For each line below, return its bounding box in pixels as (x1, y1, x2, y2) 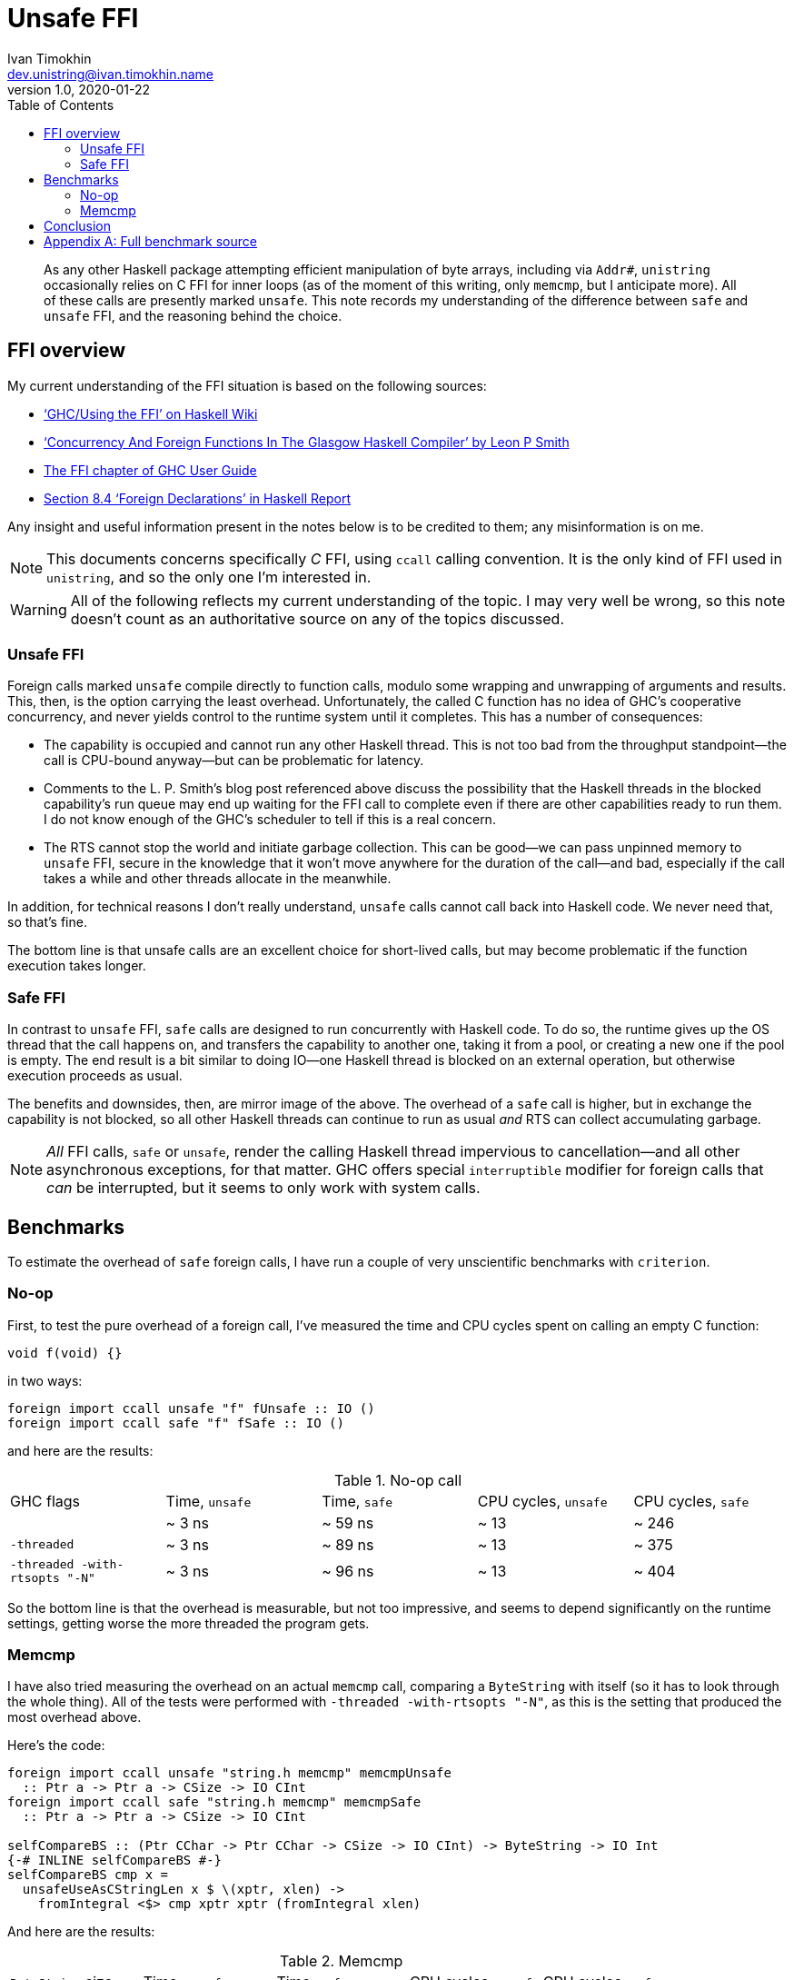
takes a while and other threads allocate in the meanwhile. (44, 871, 392, 887)
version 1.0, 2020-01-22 (7, 81, 150, 97)
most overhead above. (7, 1709, 142, 1726)
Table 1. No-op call (333, 1470, 462, 1489)
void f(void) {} (7, 1345, 123, 1360)
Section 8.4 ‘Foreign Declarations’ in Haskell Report (44, 490, 351, 506)
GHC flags (10, 1491, 81, 1510)
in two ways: (7, 1372, 83, 1388)
